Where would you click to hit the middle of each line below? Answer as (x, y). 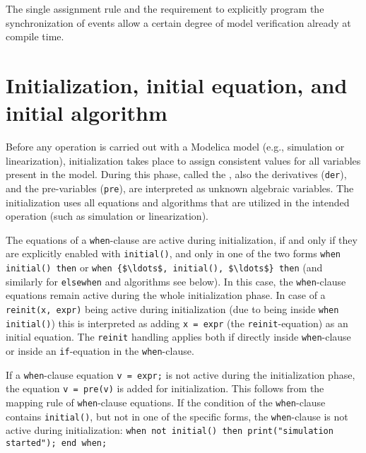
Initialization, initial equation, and (177, 84)
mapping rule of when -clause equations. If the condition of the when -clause (166, 402)
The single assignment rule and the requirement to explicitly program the (165, 8)
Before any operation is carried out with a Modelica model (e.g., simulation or (175, 147)
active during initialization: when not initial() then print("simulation (170, 430)
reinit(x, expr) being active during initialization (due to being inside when (172, 309)
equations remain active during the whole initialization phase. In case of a (166, 295)
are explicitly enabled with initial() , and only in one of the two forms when (173, 253)
